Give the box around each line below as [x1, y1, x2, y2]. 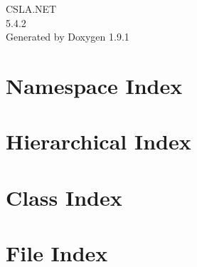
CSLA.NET [6, 1, 57, 16]
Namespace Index [6, 70, 183, 100]
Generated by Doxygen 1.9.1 [6, 29, 129, 44]
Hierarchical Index [6, 127, 191, 156]
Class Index [6, 182, 122, 211]
